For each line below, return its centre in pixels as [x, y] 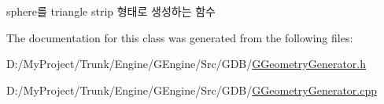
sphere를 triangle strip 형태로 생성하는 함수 [111, 11]
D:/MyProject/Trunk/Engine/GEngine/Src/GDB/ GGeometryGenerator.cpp [192, 90]
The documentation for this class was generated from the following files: [180, 37]
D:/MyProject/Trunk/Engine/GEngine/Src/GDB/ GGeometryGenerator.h [186, 64]
